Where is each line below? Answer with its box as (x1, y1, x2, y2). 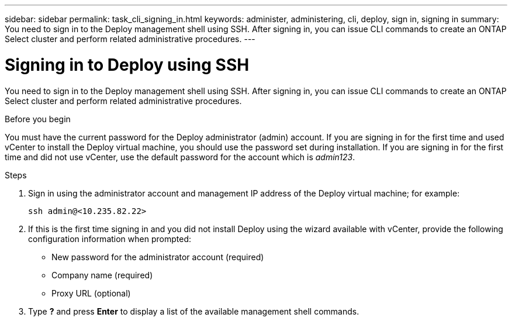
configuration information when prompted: (28, 233, 191, 244)
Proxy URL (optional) (51, 288, 131, 298)
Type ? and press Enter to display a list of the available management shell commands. (28, 306, 359, 316)
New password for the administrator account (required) (51, 251, 264, 262)
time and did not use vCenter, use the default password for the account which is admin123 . (5, 151, 355, 162)
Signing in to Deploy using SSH (5, 54, 250, 75)
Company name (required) (51, 270, 153, 280)
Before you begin (5, 113, 71, 124)
